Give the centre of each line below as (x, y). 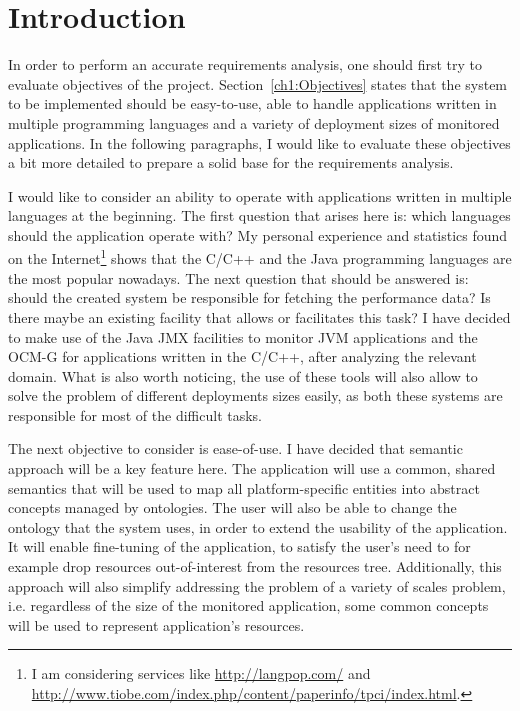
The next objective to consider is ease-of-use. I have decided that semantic (235, 448)
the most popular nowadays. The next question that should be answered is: (238, 277)
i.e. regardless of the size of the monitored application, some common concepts (248, 605)
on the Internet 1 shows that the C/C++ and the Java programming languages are (260, 257)
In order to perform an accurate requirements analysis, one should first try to (245, 64)
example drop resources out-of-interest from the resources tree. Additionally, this (255, 566)
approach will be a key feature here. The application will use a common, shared (252, 468)
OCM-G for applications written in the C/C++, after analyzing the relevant (242, 356)
